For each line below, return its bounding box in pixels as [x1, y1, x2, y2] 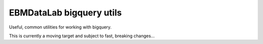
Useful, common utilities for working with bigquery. [9, 24, 112, 30]
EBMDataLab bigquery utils [9, 7, 122, 18]
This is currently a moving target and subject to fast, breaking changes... [9, 33, 155, 39]
